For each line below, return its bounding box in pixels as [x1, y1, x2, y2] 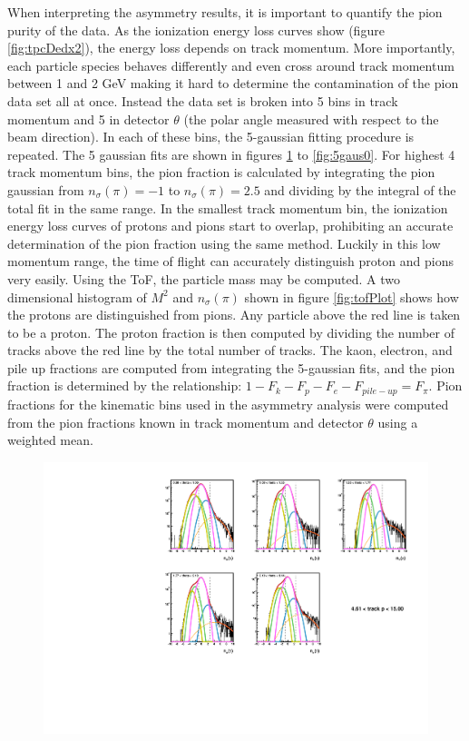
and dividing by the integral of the [264, 180, 456, 199]
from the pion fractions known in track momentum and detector [7, 412, 364, 431]
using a [377, 412, 418, 431]
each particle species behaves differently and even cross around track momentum [7, 55, 454, 74]
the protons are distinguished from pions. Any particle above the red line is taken [7, 305, 461, 324]
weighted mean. [7, 430, 93, 450]
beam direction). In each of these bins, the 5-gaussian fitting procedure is [7, 127, 415, 146]
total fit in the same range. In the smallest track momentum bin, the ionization [7, 198, 448, 217]
